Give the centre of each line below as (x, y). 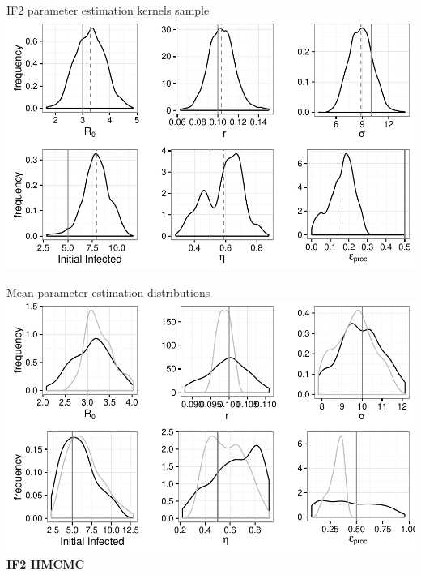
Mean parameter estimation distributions (108, 292)
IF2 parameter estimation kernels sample (108, 10)
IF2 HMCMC (46, 563)
